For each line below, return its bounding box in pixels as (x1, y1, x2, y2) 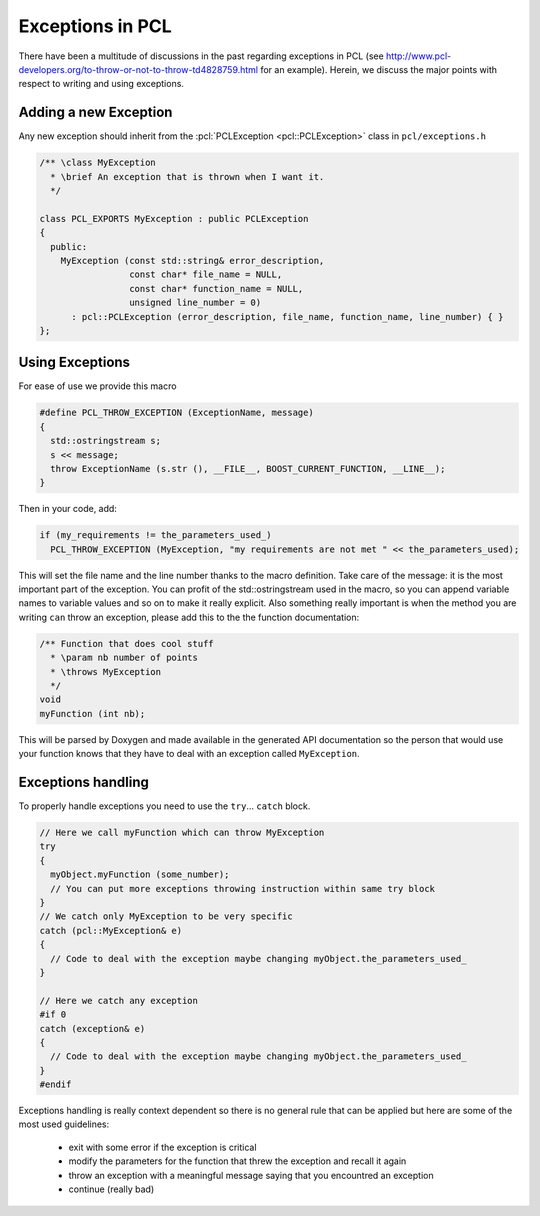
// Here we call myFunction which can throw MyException (39, 827, 325, 839)
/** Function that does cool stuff (39, 638, 214, 649)
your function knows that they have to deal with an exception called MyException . (18, 748, 360, 760)
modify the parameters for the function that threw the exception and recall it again (68, 1155, 407, 1167)
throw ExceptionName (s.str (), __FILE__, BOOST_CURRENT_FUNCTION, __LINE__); (50, 463, 446, 474)
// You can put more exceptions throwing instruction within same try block (50, 883, 435, 894)
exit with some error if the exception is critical (68, 1141, 257, 1153)
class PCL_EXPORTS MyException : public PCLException (39, 213, 309, 224)
